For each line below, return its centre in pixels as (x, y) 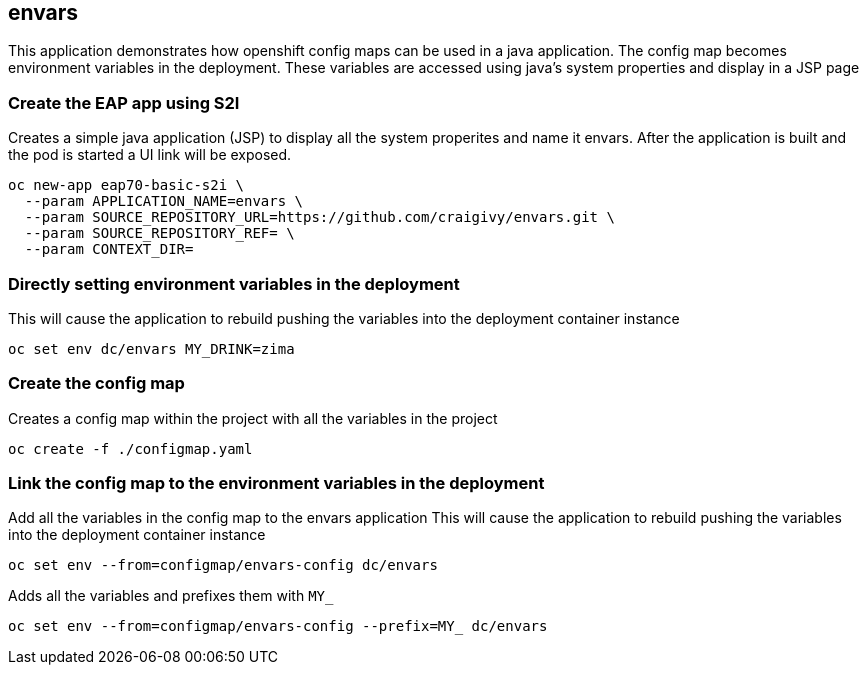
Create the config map (96, 383)
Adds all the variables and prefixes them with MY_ (171, 596)
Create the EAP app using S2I (124, 102)
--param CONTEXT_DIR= (109, 249)
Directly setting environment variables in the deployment (234, 283)
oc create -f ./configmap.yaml (130, 448)
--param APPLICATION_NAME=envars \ (164, 201)
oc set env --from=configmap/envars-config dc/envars (223, 565)
